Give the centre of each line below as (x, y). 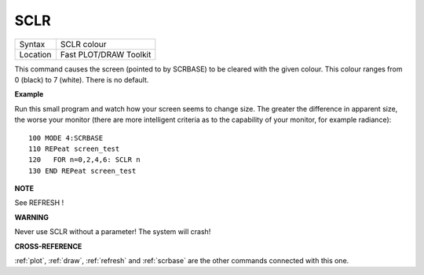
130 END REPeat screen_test (82, 170)
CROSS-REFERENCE (48, 246)
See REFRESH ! (39, 203)
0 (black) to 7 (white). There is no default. (82, 79)
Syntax (32, 44)
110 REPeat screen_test (74, 148)
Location (35, 54)
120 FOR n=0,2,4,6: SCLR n (84, 160)
